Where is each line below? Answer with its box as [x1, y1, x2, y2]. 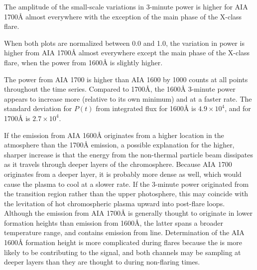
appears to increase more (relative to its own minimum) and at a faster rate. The [4, 93, 252, 104]
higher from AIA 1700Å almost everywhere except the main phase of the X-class [4, 47, 250, 58]
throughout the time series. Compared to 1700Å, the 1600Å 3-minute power [4, 84, 236, 94]
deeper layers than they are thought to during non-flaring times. [4, 257, 200, 267]
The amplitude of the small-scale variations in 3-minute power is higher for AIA [4, 1, 248, 11]
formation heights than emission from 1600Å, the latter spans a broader [4, 217, 224, 228]
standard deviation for [4, 103, 72, 114]
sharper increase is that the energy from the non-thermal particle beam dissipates [4, 149, 254, 159]
